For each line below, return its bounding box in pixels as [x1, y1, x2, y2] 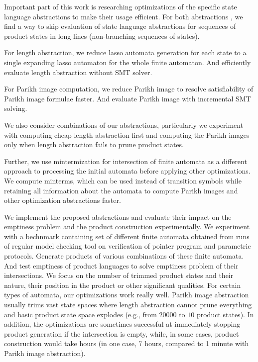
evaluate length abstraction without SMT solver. [4, 67, 152, 77]
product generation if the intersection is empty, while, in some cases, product [4, 328, 239, 339]
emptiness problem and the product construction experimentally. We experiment [4, 221, 250, 232]
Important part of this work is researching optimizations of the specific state [4, 1, 237, 11]
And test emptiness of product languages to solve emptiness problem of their [4, 260, 239, 271]
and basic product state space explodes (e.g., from [4, 309, 157, 319]
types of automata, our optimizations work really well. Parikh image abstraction [4, 289, 249, 300]
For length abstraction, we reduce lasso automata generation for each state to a [4, 47, 247, 58]
